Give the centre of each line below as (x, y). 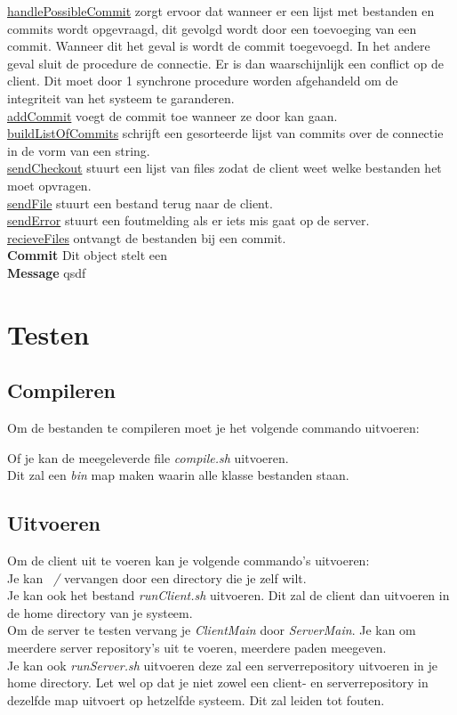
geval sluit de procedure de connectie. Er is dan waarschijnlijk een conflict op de (225, 63)
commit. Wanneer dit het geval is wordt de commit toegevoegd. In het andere (219, 46)
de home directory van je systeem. (100, 612)
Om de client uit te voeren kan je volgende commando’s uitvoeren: (188, 561)
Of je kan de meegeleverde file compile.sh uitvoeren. (148, 457)
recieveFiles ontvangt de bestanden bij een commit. (147, 237)
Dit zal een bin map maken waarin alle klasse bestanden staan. (178, 475)
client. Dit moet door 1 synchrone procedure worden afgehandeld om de (203, 81)
